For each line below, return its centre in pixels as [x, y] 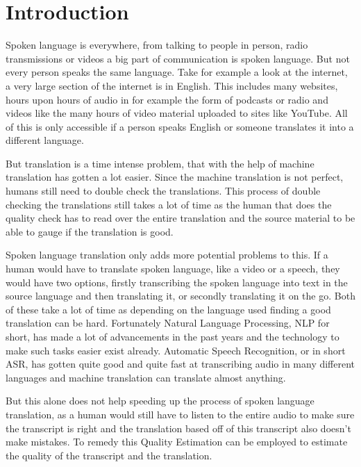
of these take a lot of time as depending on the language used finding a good [168, 309]
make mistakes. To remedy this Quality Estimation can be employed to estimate [177, 442]
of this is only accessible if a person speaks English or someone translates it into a [180, 126]
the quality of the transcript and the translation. [109, 455]
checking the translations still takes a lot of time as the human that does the [169, 204]
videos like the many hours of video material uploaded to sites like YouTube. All [177, 113]
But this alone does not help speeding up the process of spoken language [160, 401]
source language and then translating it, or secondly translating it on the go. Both [180, 296]
